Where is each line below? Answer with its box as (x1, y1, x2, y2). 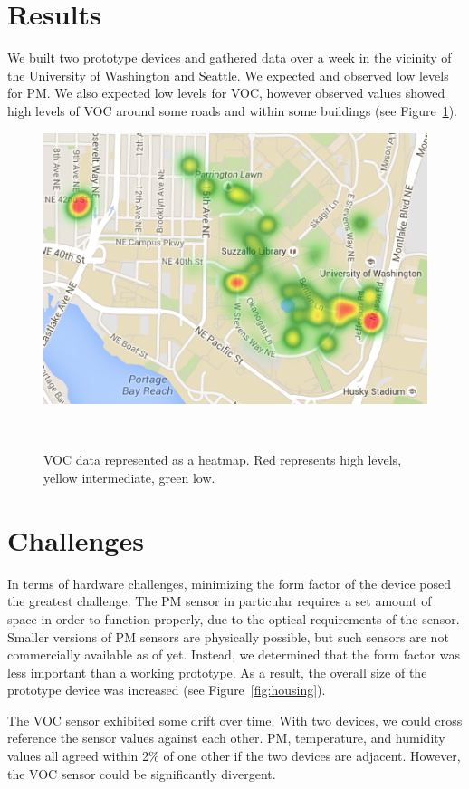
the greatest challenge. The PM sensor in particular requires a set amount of (7, 592, 432, 611)
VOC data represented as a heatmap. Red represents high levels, (43, 450, 402, 469)
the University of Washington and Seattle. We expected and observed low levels (7, 65, 449, 84)
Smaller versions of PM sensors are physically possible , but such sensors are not (7, 627, 449, 646)
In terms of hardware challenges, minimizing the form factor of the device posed (7, 573, 452, 592)
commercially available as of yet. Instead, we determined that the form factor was (7, 645, 461, 664)
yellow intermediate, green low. (43, 468, 215, 486)
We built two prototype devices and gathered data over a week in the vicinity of (7, 48, 452, 67)
